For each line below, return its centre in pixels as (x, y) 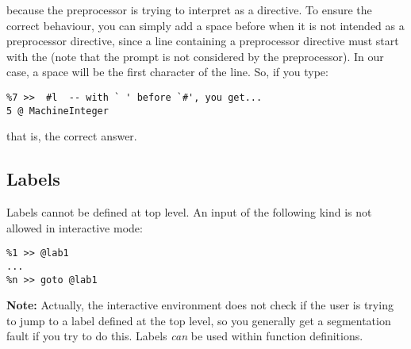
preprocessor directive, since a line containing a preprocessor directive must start (203, 41)
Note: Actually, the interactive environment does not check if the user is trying (200, 305)
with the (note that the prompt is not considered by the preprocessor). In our (195, 56)
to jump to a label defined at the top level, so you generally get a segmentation (199, 320)
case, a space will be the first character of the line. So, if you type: (167, 72)
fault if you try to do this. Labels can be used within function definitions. (185, 336)
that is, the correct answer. (72, 136)
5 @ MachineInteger (58, 111)
